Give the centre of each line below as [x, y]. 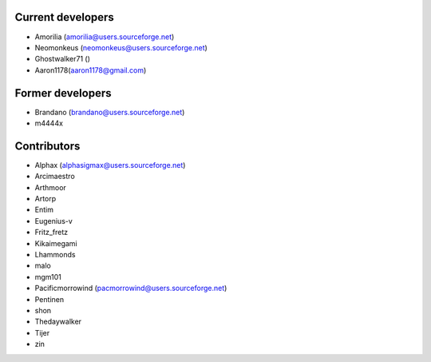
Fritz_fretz [51, 233]
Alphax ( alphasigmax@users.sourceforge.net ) [110, 165]
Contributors [47, 146]
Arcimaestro [55, 177]
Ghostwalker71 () [63, 59]
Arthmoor [51, 187]
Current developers [65, 17]
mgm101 [48, 276]
